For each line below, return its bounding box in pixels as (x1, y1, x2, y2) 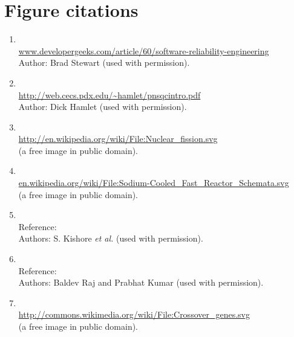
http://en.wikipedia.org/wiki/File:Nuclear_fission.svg (18, 132, 218, 145)
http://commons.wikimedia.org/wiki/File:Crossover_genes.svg (18, 308, 250, 321)
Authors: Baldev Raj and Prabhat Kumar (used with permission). (18, 276, 264, 289)
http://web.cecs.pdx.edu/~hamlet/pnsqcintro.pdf (18, 88, 201, 101)
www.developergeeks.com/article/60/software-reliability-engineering (18, 44, 269, 57)
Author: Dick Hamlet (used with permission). (18, 100, 187, 113)
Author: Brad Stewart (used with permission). (18, 56, 190, 69)
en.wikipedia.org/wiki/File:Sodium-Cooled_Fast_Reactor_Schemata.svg (18, 176, 289, 189)
